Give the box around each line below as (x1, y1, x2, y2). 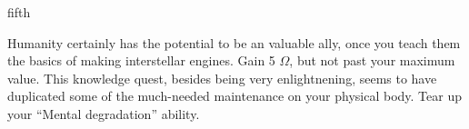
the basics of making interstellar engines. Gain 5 (7, 51, 275, 70)
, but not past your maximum (289, 51, 455, 70)
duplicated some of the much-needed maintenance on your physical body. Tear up (7, 86, 462, 105)
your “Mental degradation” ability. (7, 104, 200, 123)
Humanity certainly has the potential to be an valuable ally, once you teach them (7, 33, 461, 52)
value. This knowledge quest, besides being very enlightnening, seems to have (7, 68, 437, 87)
